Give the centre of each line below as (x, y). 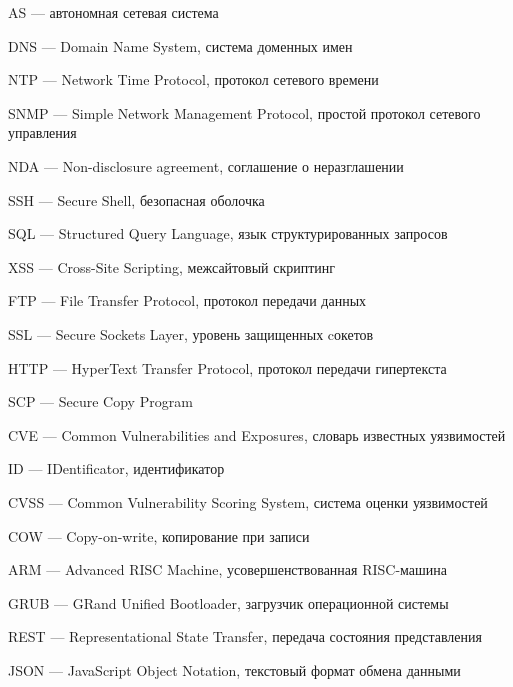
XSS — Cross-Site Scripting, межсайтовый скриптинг (172, 266)
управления (42, 132)
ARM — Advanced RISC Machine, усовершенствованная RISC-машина (228, 569)
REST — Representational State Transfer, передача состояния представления (245, 636)
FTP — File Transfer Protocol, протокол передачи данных (187, 300)
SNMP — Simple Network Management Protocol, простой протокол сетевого (244, 112)
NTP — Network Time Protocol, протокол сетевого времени (193, 79)
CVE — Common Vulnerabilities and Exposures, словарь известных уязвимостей (257, 434)
